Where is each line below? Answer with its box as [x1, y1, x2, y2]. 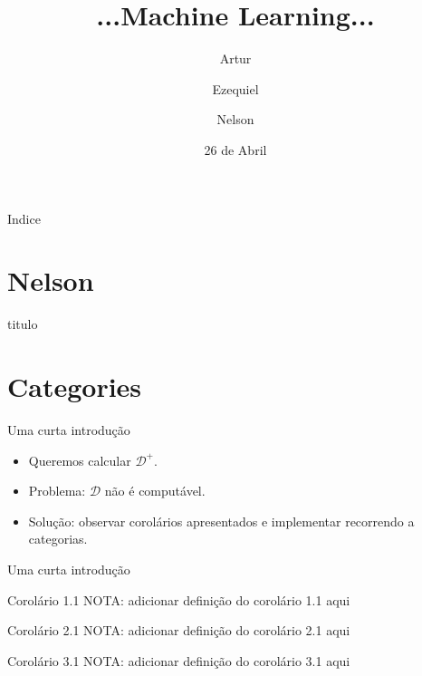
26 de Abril [204, 140, 267, 159]
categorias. [28, 529, 88, 548]
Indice [7, 208, 41, 227]
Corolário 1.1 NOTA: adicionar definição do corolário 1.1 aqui [7, 590, 350, 609]
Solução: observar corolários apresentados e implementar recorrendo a [28, 511, 415, 530]
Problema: [28, 481, 86, 500]
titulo [7, 314, 38, 333]
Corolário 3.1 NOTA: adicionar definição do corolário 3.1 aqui [7, 651, 350, 670]
